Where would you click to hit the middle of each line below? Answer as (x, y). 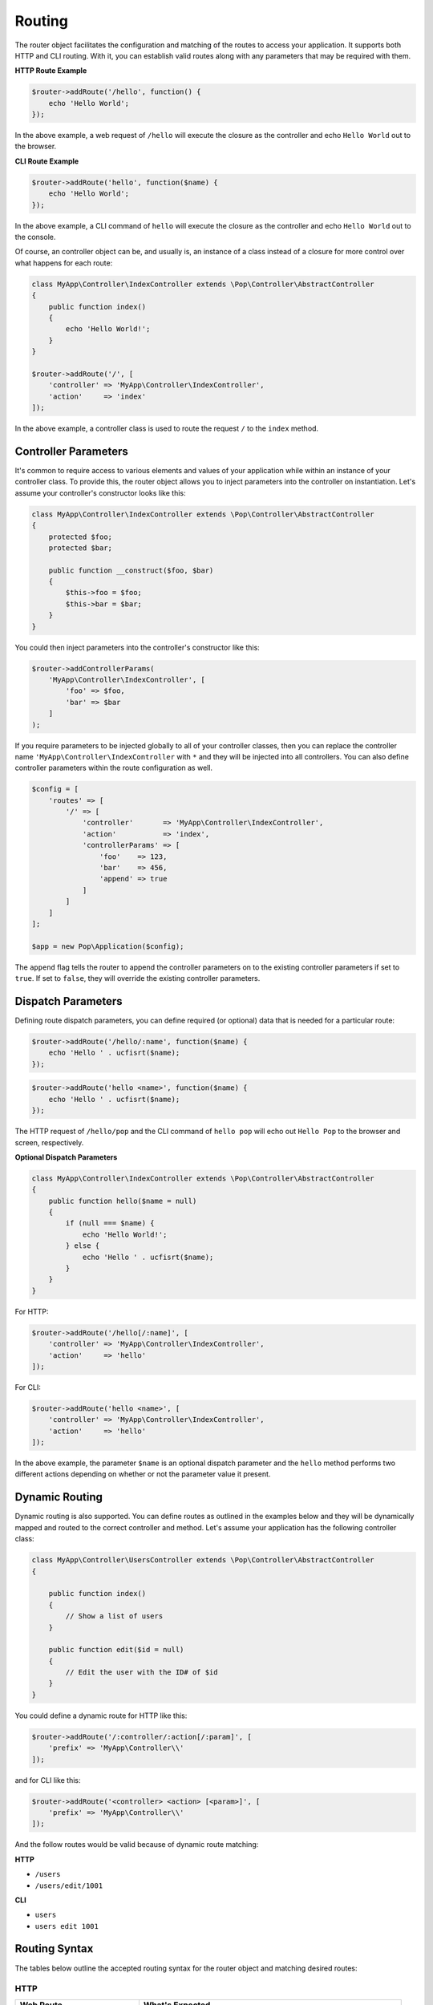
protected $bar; (80, 548)
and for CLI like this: (48, 1780)
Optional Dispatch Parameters (66, 1157)
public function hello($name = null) (123, 1201)
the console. (35, 237)
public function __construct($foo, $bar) (131, 570)
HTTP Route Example (51, 71)
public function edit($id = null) (116, 1650)
